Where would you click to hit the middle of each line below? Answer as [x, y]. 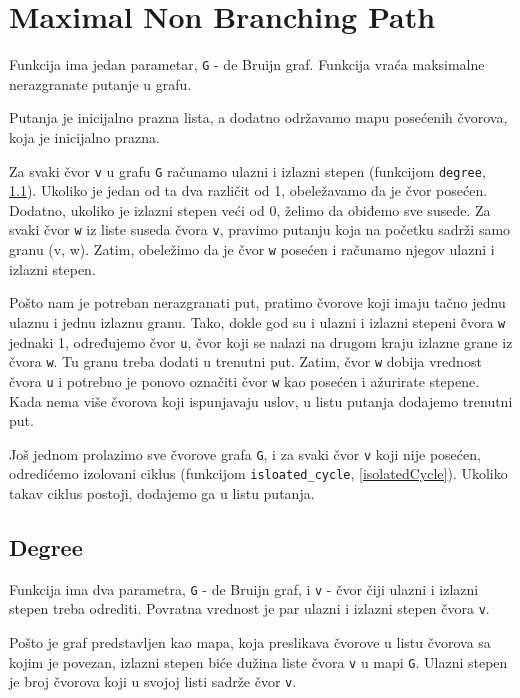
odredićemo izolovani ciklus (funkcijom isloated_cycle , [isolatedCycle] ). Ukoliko [258, 473]
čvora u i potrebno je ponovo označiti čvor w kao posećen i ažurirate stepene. [244, 380]
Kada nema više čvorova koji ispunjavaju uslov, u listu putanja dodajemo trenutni [261, 400]
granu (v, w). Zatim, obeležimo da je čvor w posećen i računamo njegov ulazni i [252, 249]
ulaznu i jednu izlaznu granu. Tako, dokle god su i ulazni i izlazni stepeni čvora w [257, 321]
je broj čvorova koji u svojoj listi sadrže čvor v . [153, 681]
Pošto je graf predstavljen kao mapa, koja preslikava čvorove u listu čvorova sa [250, 642]
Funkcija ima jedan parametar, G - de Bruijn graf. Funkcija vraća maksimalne [247, 64]
